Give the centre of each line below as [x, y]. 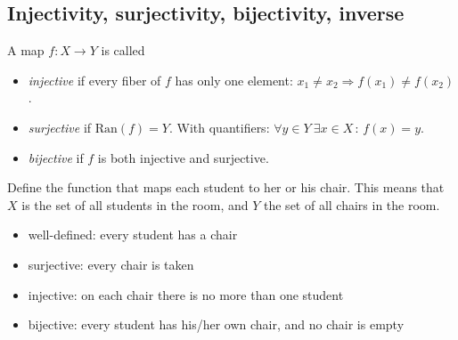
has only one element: [234, 80]
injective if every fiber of [94, 80]
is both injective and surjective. [183, 157]
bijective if [56, 157]
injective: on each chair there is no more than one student [186, 294]
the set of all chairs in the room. [352, 204]
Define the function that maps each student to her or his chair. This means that [226, 187]
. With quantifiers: [220, 127]
